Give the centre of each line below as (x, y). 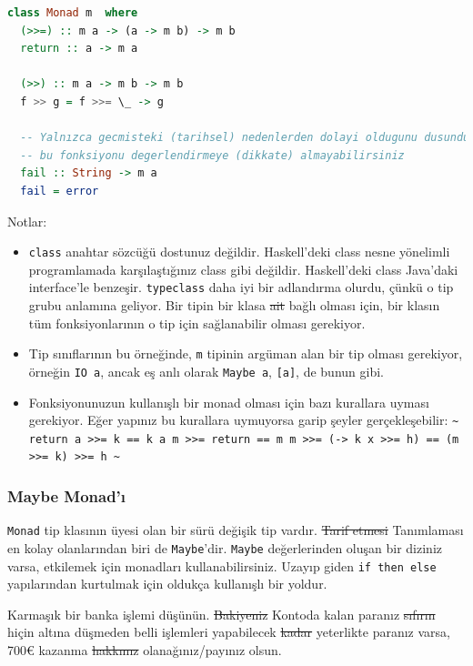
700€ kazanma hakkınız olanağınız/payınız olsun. (145, 650)
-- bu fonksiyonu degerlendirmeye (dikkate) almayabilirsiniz (212, 155)
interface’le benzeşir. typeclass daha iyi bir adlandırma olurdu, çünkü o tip (241, 287)
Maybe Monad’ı (67, 496)
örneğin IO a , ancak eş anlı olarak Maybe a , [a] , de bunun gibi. (206, 371)
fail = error (60, 191)
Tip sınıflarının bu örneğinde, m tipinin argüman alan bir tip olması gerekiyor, (246, 353)
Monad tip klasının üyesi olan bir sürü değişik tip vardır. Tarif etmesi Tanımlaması (236, 530)
